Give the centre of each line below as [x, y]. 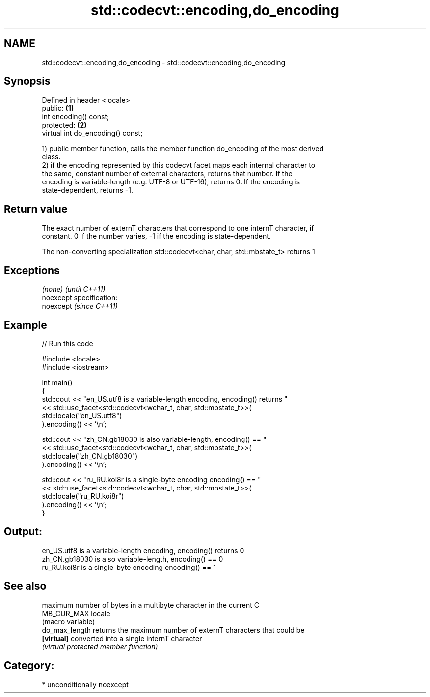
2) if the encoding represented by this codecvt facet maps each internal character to [179, 165]
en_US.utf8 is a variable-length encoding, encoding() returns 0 [143, 550]
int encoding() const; [76, 117]
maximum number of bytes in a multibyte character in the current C [150, 605]
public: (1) [58, 108]
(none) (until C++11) [74, 289]
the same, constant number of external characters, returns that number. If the [167, 174]
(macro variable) [68, 621]
